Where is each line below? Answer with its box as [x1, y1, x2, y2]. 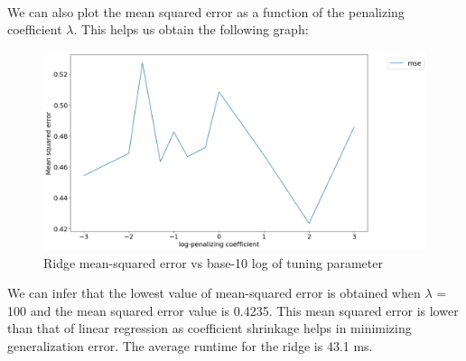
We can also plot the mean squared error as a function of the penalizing [7, 2, 405, 21]
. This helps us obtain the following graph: [73, 20, 309, 39]
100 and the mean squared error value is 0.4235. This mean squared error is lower [7, 301, 459, 319]
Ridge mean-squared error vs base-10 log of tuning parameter [43, 253, 383, 272]
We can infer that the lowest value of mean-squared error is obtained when [7, 283, 421, 302]
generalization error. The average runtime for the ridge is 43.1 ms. [7, 337, 373, 356]
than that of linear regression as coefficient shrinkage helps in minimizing [7, 319, 412, 338]
